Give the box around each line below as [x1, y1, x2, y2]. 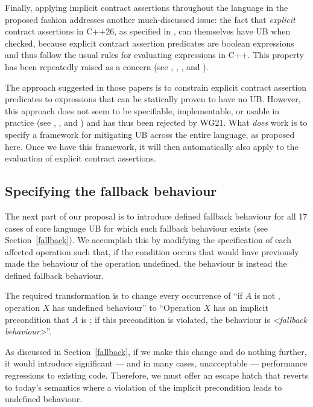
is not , [254, 289, 280, 302]
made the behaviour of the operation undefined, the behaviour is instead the [5, 257, 287, 270]
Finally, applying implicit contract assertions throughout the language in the [5, 1, 288, 13]
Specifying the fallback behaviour [5, 181, 217, 200]
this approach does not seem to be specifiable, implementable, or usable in [5, 104, 280, 117]
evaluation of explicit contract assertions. [5, 152, 156, 164]
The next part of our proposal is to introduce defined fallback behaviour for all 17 [5, 209, 308, 222]
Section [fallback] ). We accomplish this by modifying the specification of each [5, 233, 292, 246]
